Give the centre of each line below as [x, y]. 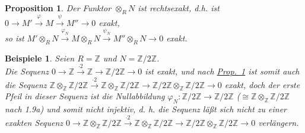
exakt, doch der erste [262, 84]
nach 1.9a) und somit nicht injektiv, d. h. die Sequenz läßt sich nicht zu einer [146, 109]
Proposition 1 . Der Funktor [58, 8]
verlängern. [279, 122]
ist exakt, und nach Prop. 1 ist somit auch [222, 71]
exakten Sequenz [34, 122]
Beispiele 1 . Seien [40, 58]
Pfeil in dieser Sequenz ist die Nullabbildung [85, 96]
